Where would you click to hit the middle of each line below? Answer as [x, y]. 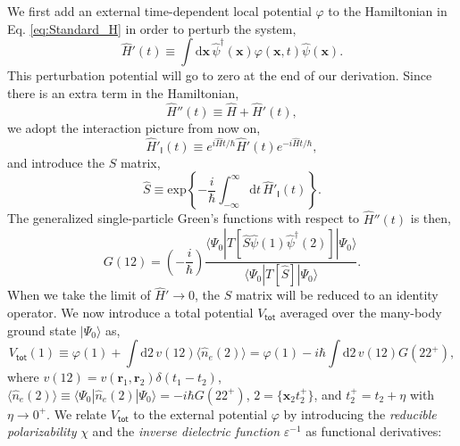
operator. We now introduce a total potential [130, 312]
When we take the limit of [79, 295]
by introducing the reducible [360, 413]
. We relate [77, 413]
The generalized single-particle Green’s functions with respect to [184, 218]
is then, [431, 218]
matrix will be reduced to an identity [337, 295]
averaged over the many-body [361, 312]
